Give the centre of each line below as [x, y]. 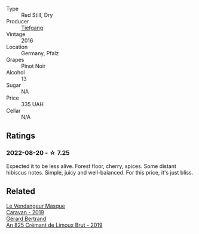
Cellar [13, 111]
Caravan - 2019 [25, 212]
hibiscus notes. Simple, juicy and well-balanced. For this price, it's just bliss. [100, 172]
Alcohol [16, 72]
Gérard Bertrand [26, 218]
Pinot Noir [33, 66]
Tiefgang [32, 28]
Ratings [21, 136]
